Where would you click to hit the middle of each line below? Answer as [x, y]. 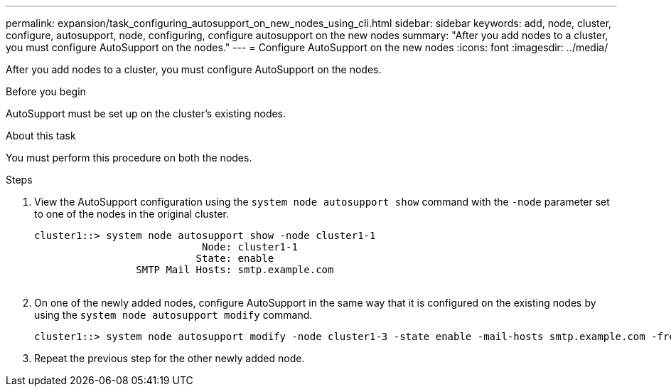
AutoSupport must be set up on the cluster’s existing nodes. [146, 113]
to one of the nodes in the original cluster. [132, 214]
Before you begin [46, 91]
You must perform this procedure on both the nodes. [129, 158]
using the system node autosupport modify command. [173, 315]
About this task [41, 136]
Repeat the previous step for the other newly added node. [170, 358]
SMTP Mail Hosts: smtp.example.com [235, 270]
